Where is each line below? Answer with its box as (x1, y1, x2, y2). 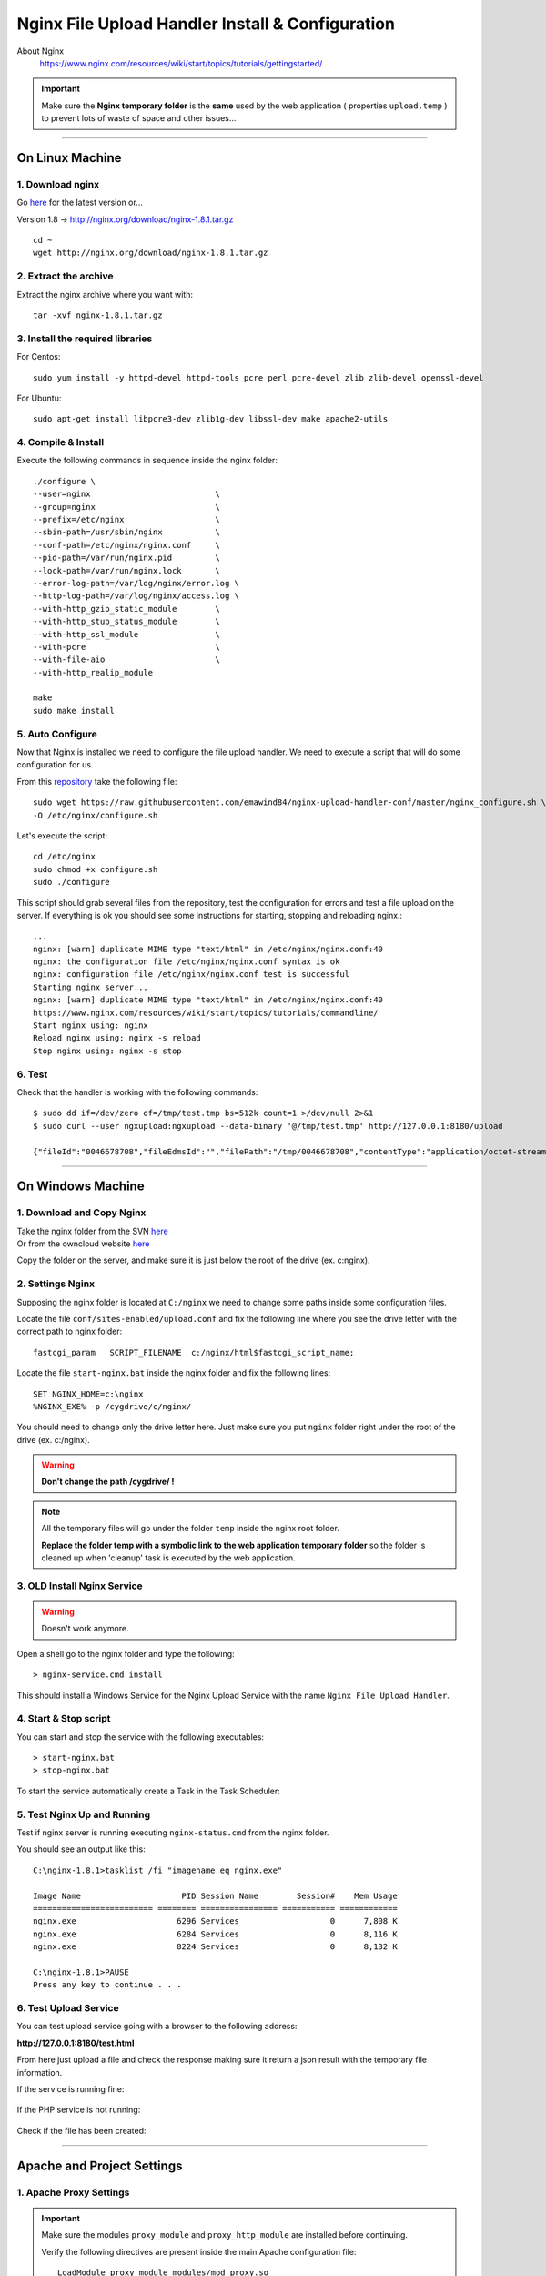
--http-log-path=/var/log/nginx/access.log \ (33, 591, 240, 601)
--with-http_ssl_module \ (33, 629, 220, 639)
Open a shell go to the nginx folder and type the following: (16, 1648, 236, 1659)
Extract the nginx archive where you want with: (16, 289, 193, 300)
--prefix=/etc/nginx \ (33, 514, 220, 524)
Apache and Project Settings (16, 2158, 183, 2173)
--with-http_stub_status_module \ (33, 616, 220, 627)
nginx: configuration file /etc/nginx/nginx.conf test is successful (33, 970, 350, 980)
